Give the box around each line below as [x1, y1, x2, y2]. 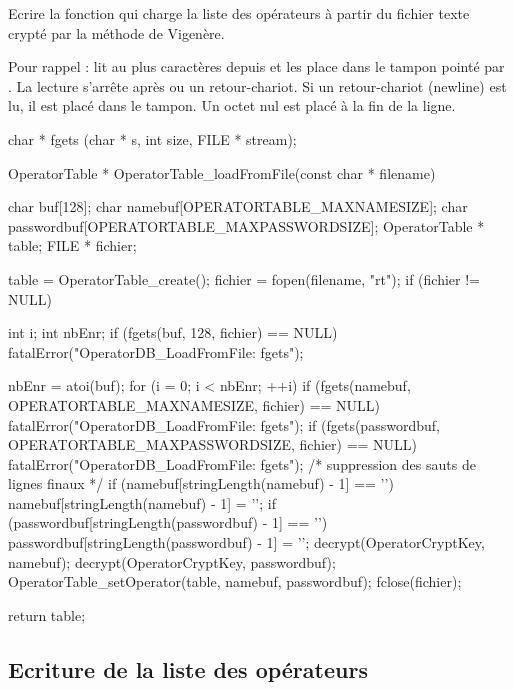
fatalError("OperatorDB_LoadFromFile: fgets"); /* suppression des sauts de [8, 453, 476, 474]
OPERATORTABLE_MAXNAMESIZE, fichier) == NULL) [8, 394, 381, 415]
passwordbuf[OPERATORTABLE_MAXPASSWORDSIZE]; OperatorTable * [8, 215, 485, 236]
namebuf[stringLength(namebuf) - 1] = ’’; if [8, 492, 276, 513]
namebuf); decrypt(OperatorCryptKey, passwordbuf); [8, 551, 336, 572]
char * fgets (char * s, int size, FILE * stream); [8, 128, 297, 149]
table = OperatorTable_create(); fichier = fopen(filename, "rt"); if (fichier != [8, 268, 480, 289]
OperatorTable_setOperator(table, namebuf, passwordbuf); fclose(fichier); [8, 571, 462, 592]
